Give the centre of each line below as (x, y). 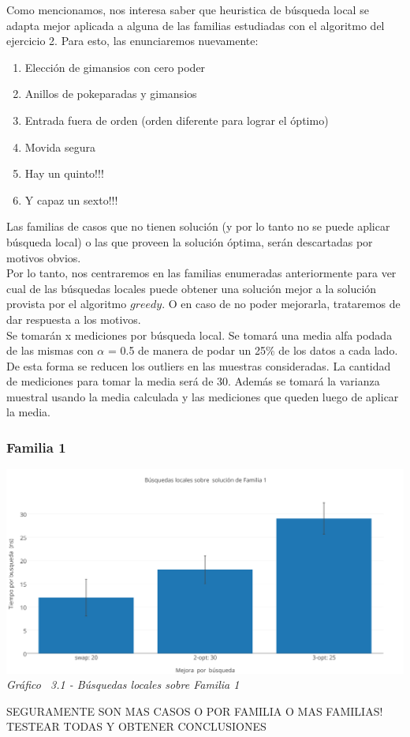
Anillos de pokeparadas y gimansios (111, 94)
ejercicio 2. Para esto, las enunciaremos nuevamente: (132, 41)
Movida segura (60, 147)
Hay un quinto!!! (64, 173)
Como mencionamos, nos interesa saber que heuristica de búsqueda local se (188, 9)
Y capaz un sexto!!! (71, 199)
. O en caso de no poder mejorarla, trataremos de (281, 304)
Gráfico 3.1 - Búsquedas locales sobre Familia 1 (123, 684)
